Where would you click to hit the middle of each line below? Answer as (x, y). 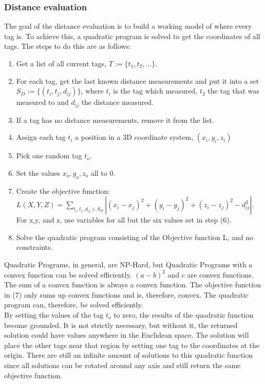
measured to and (42, 102)
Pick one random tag (49, 156)
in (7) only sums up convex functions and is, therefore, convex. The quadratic (126, 294)
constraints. (34, 247)
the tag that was (234, 91)
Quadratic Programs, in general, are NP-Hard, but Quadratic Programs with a (128, 264)
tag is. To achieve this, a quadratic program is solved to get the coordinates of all (132, 36)
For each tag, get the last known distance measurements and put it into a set (138, 80)
